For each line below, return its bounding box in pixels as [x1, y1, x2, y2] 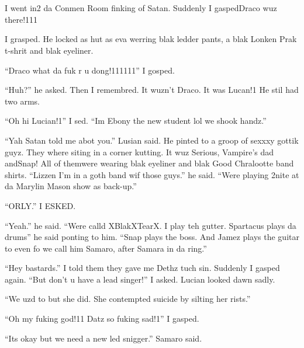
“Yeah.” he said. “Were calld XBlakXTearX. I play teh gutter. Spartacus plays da [5, 219, 296, 231]
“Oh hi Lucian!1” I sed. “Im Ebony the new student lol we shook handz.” [5, 114, 267, 127]
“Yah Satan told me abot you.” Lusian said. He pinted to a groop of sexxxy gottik [5, 134, 299, 146]
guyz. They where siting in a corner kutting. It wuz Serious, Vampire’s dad [5, 145, 274, 158]
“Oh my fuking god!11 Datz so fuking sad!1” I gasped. [5, 312, 199, 325]
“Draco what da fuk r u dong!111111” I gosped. [5, 64, 175, 76]
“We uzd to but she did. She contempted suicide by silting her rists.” [5, 293, 251, 305]
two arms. [5, 95, 40, 107]
